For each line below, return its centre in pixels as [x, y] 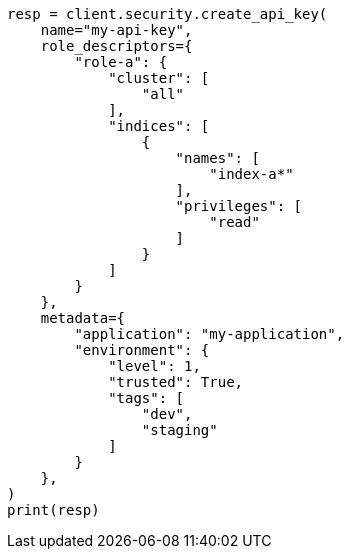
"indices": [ [159, 126]
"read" [234, 222]
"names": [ [217, 158]
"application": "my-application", [209, 334]
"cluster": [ [159, 78]
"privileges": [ [239, 206]
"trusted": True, [176, 382]
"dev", [167, 414]
